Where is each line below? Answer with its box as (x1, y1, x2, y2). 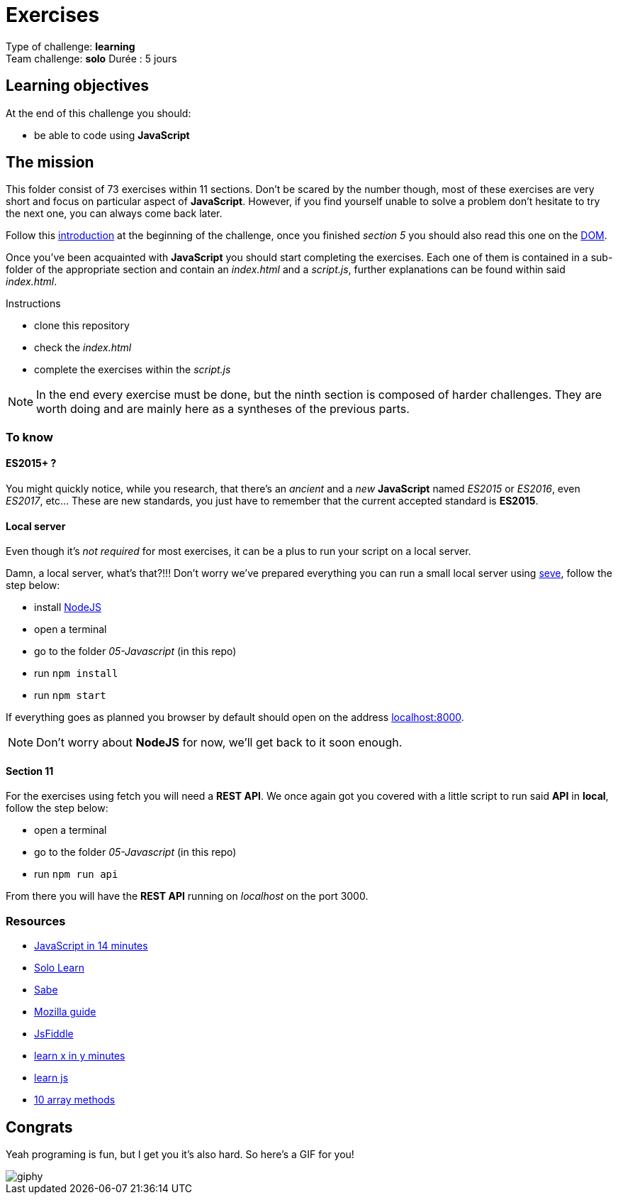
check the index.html (34, 341, 132, 354)
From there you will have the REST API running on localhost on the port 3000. (6, 890, 369, 903)
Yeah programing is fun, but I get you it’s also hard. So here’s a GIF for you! (6, 1148, 354, 1161)
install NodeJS (34, 601, 101, 614)
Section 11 (6, 764, 54, 777)
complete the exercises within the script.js (34, 363, 231, 376)
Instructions (6, 297, 61, 310)
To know (6, 429, 53, 444)
